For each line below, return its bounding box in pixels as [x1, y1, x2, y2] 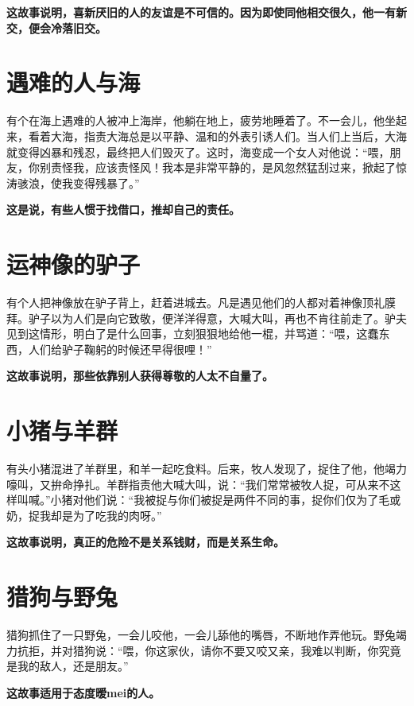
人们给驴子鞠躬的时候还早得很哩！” [28, 340, 212, 357]
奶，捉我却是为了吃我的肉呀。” [6, 506, 162, 523]
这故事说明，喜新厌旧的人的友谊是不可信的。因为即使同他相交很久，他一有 [6, 4, 396, 20]
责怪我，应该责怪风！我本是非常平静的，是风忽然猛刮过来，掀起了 [50, 159, 396, 176]
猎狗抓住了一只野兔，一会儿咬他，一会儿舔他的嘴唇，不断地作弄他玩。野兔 [6, 626, 396, 643]
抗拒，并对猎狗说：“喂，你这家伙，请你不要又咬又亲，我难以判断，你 [17, 642, 379, 658]
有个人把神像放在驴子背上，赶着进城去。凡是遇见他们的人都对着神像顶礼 [6, 294, 385, 310]
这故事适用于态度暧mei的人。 [6, 684, 161, 700]
